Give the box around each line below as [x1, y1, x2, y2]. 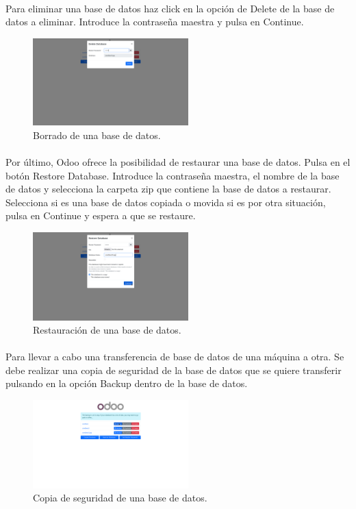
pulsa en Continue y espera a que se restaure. [5, 208, 196, 223]
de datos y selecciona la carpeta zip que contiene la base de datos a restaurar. [5, 182, 331, 196]
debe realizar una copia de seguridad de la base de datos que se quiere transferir [5, 362, 342, 377]
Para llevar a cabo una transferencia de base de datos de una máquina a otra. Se [5, 349, 344, 364]
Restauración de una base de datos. [33, 323, 181, 337]
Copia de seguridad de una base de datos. [33, 491, 207, 505]
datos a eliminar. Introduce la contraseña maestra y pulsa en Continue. [5, 14, 304, 29]
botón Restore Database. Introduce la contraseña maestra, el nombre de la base [5, 168, 340, 182]
